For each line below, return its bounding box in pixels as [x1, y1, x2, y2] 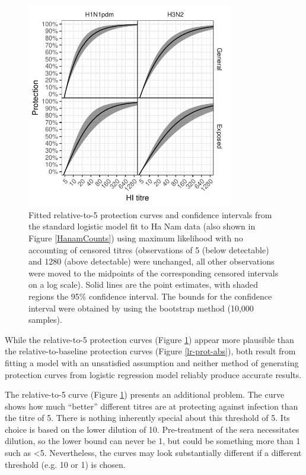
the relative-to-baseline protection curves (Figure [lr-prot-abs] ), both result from [5, 345, 296, 357]
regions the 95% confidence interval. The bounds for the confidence [28, 290, 272, 302]
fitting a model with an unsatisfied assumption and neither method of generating [5, 356, 299, 369]
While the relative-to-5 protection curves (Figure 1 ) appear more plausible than [5, 333, 294, 345]
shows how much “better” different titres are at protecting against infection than [5, 399, 298, 412]
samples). [28, 313, 62, 326]
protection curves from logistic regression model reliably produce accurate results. [5, 368, 302, 380]
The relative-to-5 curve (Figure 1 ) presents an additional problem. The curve [5, 388, 285, 401]
